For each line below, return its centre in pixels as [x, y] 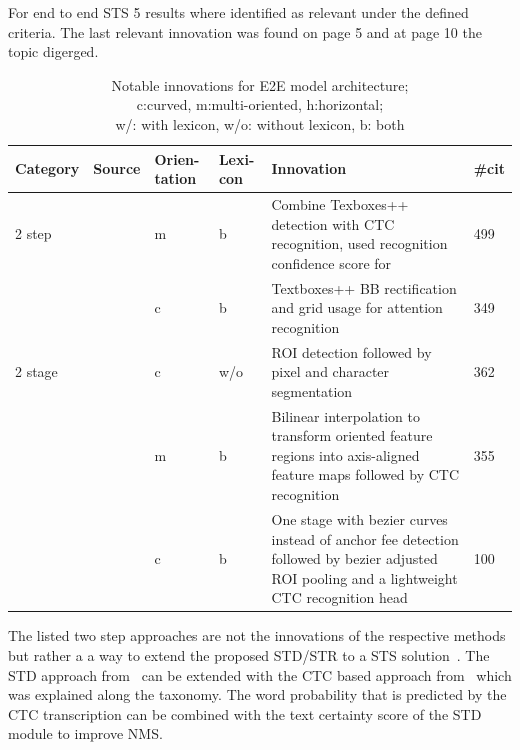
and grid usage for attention [357, 307]
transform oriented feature [352, 435]
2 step [33, 233]
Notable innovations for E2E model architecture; [260, 84]
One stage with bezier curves [359, 518]
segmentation [312, 390]
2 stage [36, 371]
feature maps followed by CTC [365, 474]
